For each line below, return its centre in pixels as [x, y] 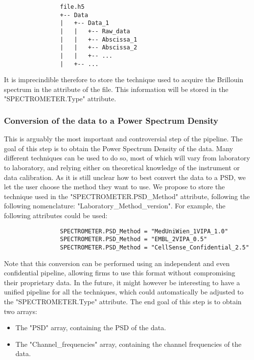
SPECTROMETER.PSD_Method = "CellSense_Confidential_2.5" [155, 247]
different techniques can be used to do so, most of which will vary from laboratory [127, 158]
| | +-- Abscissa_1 [99, 39]
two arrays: [21, 311]
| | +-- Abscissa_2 [99, 48]
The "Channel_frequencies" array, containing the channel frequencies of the [128, 344]
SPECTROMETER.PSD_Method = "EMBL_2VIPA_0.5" [134, 239]
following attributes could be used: [56, 215]
